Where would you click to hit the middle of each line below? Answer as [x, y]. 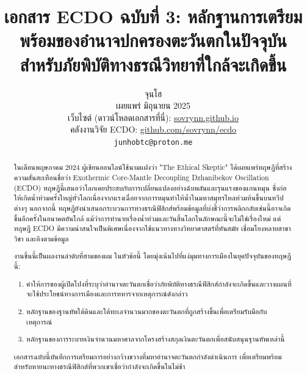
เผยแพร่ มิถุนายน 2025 [153, 105]
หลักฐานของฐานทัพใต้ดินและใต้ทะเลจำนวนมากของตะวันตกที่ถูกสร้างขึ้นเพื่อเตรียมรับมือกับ [147, 311]
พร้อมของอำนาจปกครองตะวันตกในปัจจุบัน [153, 40]
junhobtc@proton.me [153, 142]
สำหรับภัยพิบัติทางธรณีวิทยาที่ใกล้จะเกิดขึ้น [153, 64]
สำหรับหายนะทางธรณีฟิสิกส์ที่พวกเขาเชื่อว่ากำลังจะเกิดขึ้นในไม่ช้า [99, 366]
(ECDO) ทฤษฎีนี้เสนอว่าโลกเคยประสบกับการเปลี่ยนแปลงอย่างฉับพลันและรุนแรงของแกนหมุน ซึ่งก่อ [150, 187]
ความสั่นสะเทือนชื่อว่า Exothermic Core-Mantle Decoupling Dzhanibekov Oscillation [141, 177]
